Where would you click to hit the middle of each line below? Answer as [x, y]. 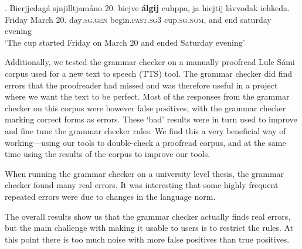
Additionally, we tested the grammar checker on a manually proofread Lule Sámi [150, 62]
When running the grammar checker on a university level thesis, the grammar [145, 173]
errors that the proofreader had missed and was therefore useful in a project [141, 85]
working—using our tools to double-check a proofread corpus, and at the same [145, 142]
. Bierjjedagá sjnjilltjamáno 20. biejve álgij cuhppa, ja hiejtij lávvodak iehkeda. [147, 8]
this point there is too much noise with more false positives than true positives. [147, 239]
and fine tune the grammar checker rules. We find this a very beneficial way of [145, 130]
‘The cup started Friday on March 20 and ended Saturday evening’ [125, 42]
